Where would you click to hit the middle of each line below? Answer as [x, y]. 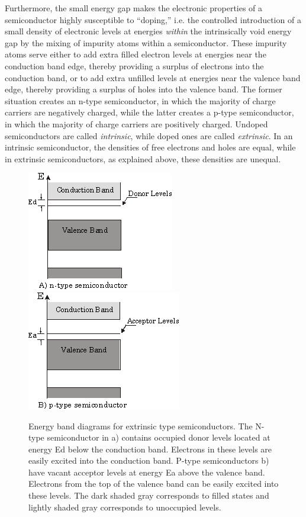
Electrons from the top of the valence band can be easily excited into [154, 484]
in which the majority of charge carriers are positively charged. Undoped [136, 123]
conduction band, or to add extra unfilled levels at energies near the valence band [153, 77]
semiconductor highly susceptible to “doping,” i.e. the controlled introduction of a [153, 19]
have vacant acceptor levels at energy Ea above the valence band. [147, 472]
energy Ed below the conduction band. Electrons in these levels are [150, 449]
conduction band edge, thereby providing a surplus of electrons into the [134, 65]
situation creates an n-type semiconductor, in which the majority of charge [140, 100]
